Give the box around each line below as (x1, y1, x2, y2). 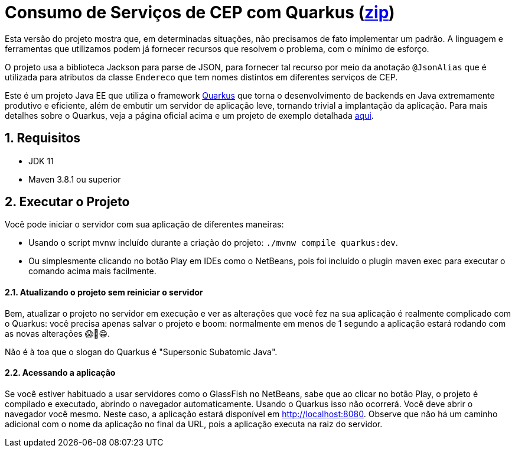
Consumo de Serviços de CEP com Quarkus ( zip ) (5, 2, 395, 22)
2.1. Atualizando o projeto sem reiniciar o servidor (5, 287, 203, 298)
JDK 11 (28, 155, 54, 166)
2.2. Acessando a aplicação (5, 368, 116, 378)
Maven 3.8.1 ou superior (28, 174, 121, 184)
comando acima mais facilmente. (28, 266, 157, 277)
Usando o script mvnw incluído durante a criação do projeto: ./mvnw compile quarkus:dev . (28, 238, 398, 248)
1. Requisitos (5, 131, 81, 146)
